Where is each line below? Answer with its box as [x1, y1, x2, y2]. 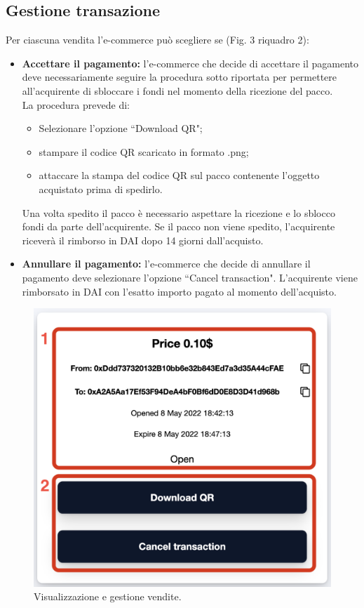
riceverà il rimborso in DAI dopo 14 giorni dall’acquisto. [22, 232, 264, 247]
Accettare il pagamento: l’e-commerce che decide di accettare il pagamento [22, 55, 359, 70]
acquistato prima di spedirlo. [39, 181, 163, 196]
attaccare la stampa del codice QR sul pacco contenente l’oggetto [39, 168, 320, 183]
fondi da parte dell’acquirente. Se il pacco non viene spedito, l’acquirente [22, 219, 335, 234]
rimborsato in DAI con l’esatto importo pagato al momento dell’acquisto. [22, 284, 337, 298]
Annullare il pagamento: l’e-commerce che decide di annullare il [22, 256, 311, 271]
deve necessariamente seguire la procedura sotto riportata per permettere [22, 70, 337, 84]
